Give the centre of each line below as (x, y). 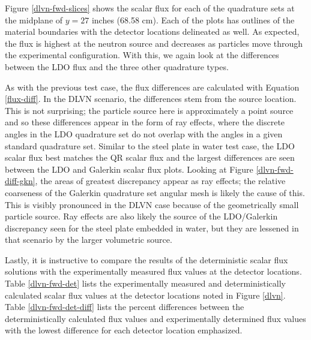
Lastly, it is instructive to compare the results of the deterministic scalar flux (146, 259)
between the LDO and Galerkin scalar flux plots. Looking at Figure (129, 169)
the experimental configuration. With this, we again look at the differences (142, 55)
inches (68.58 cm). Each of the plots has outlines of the (193, 19)
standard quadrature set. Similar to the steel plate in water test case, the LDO (150, 145)
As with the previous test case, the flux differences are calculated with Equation (152, 87)
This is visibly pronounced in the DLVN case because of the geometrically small (152, 204)
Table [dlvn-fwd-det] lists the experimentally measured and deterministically (145, 283)
